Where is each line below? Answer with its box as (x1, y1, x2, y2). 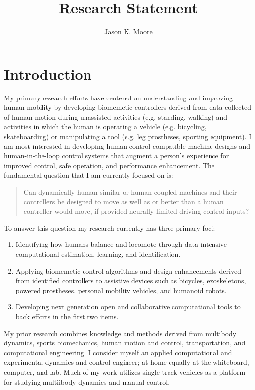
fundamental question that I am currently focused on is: (4, 170, 173, 180)
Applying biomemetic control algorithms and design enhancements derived (15, 265, 241, 276)
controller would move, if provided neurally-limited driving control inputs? (23, 206, 249, 216)
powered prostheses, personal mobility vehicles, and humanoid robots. (15, 285, 227, 295)
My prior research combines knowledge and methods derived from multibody (4, 328, 237, 338)
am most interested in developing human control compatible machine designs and (4, 141, 251, 151)
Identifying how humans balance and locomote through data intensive (15, 239, 227, 249)
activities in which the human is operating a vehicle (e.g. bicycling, (4, 121, 207, 132)
